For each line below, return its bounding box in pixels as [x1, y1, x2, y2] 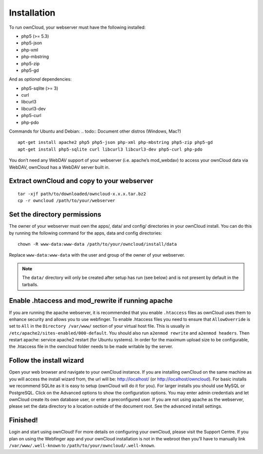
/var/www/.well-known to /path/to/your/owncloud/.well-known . [9, 443, 155, 449]
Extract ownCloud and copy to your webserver [9, 177, 153, 185]
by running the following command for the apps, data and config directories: [9, 230, 162, 236]
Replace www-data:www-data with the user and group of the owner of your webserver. [9, 252, 185, 258]
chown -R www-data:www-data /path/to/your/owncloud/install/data [18, 241, 177, 247]
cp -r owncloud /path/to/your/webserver [18, 198, 115, 203]
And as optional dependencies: [9, 76, 72, 82]
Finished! [9, 416, 38, 424]
